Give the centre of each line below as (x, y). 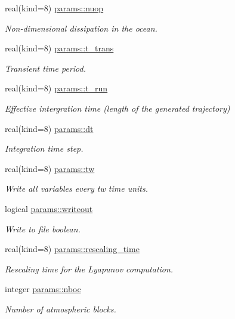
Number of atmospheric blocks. (61, 309)
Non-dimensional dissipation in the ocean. (81, 28)
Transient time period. (45, 68)
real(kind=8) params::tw (50, 168)
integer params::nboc (43, 289)
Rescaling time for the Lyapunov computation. (89, 269)
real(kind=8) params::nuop (54, 8)
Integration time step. (44, 148)
